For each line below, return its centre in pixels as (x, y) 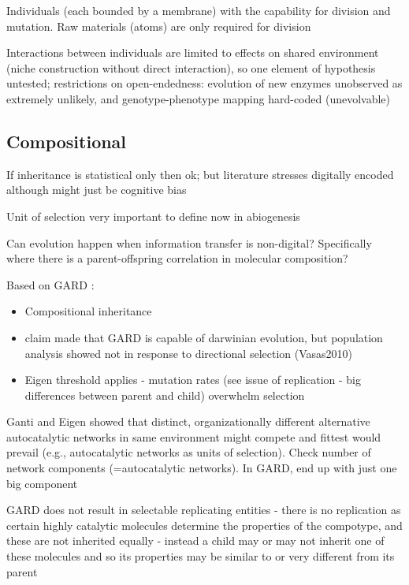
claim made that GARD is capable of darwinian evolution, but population (204, 337)
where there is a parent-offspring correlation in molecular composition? (177, 258)
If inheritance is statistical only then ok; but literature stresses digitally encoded (200, 174)
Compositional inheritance (88, 311)
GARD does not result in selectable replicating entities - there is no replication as (204, 510)
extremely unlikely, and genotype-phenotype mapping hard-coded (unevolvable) (199, 98)
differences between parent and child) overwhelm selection (165, 395)
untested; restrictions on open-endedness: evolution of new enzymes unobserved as (204, 83)
